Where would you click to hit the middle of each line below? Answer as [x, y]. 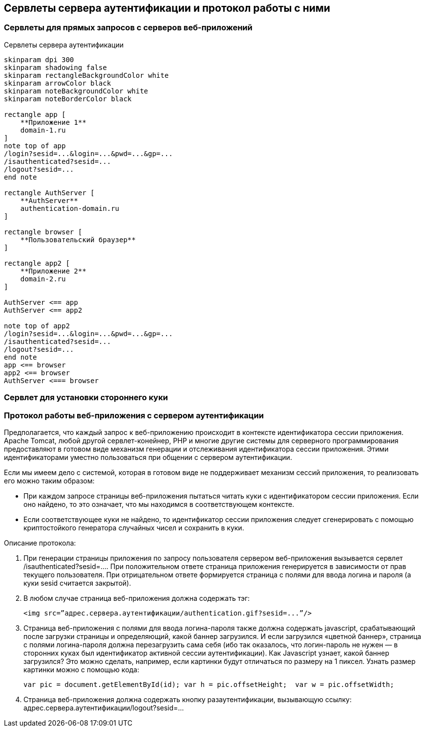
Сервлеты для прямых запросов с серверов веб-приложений [128, 28]
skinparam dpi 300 [39, 59]
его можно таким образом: [49, 480]
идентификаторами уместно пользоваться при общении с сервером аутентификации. [148, 457]
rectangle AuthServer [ [49, 193]
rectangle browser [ [43, 232]
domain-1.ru [43, 130]
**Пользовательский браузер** [78, 240]
